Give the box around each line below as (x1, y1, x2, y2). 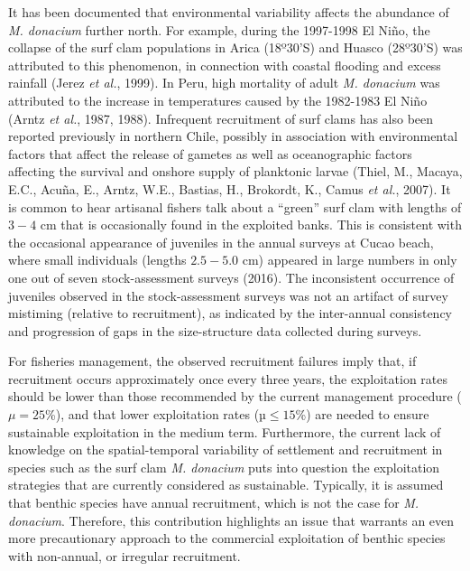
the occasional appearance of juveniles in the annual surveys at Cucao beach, (8, 232, 434, 251)
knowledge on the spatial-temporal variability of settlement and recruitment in (8, 440, 443, 459)
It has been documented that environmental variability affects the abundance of (8, 3, 449, 21)
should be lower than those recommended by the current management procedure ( (8, 387, 462, 406)
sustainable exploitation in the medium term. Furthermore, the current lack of (8, 422, 441, 441)
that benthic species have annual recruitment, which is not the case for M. (8, 493, 419, 512)
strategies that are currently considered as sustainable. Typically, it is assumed (8, 475, 444, 494)
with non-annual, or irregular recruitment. (8, 546, 241, 565)
